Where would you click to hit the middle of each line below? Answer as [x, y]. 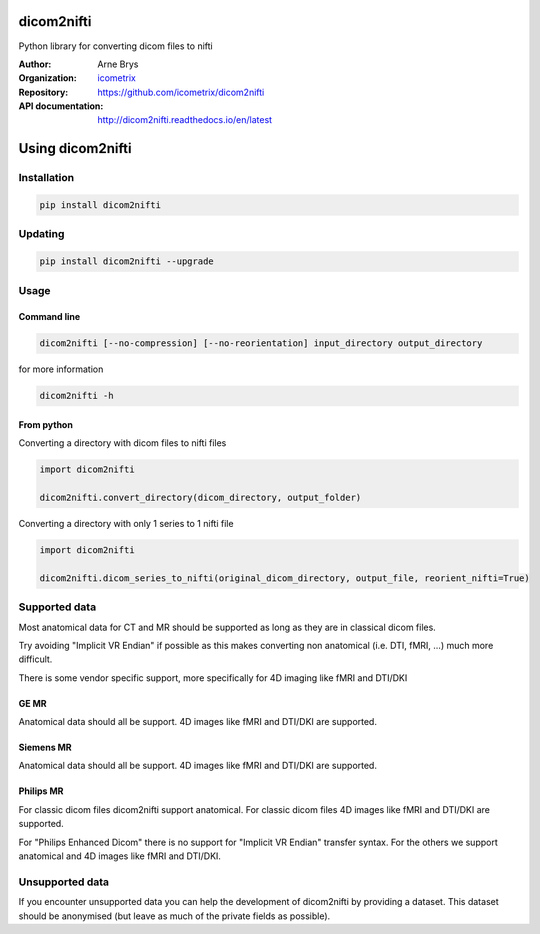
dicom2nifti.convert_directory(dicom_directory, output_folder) [200, 498]
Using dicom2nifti [75, 148]
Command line [49, 317]
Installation [46, 178]
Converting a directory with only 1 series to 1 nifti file [126, 524]
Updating [41, 234]
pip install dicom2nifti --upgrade [126, 261]
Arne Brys [118, 64]
